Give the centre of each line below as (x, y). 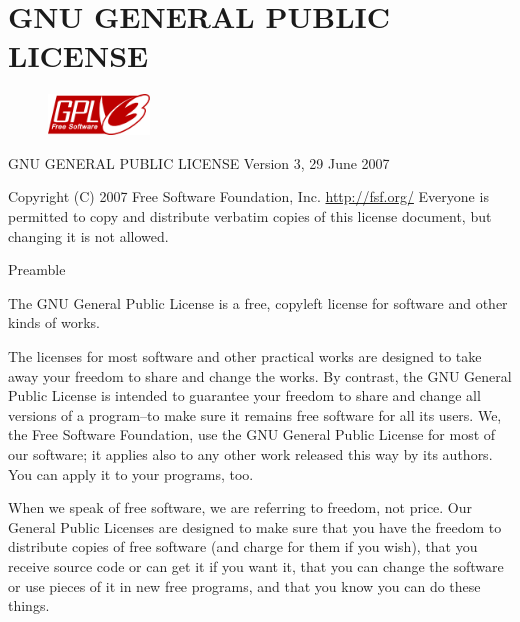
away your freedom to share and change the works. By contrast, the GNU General (260, 375)
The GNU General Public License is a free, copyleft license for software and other (258, 302)
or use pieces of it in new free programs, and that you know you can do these (244, 585)
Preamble (37, 269)
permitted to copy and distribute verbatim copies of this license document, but (250, 216)
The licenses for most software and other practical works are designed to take (245, 356)
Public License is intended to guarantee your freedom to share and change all (244, 395)
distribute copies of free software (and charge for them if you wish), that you (243, 546)
